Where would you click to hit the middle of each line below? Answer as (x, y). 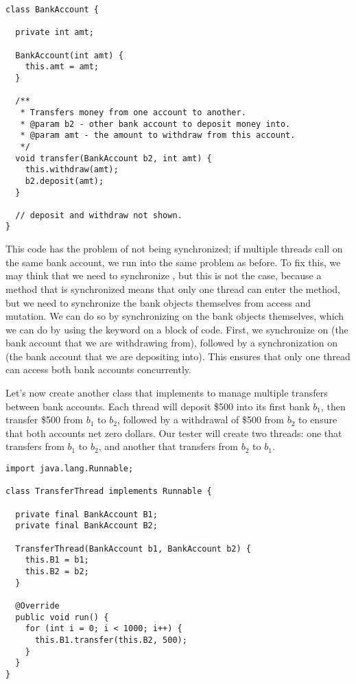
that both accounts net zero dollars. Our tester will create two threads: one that (174, 433)
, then (333, 406)
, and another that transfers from (168, 446)
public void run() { (62, 617)
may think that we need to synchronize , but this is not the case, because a (164, 275)
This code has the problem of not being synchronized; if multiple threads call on (174, 249)
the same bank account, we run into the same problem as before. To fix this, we (173, 262)
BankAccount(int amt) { (69, 55)
